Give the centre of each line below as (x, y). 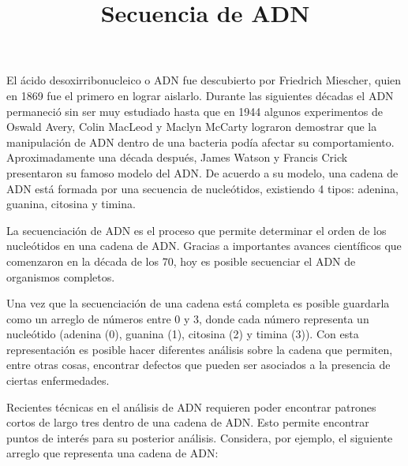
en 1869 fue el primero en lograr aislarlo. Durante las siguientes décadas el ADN (200, 95)
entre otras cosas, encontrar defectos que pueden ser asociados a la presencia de (198, 365)
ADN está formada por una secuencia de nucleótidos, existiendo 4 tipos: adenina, (202, 188)
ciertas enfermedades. (58, 380)
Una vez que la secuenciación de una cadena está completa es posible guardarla (198, 303)
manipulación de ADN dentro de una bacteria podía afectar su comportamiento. (200, 142)
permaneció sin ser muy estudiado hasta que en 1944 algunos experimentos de (195, 111)
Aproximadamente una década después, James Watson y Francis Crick (177, 157)
